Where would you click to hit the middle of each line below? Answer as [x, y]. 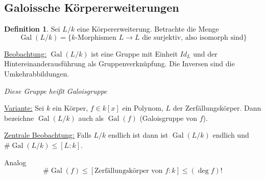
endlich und [231, 135]
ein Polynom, [143, 108]
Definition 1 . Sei [32, 29]
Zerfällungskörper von [128, 171]
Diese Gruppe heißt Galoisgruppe [56, 91]
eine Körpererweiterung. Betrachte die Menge [148, 29]
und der [205, 53]
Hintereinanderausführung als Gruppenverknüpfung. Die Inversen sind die [119, 63]
